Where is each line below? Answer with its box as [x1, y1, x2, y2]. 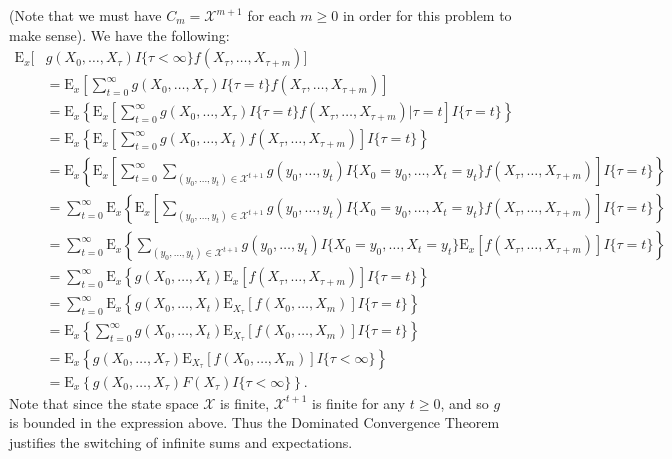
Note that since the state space [9, 392, 199, 413]
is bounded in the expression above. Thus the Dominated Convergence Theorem [9, 412, 500, 433]
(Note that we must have [9, 5, 162, 25]
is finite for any [312, 392, 406, 413]
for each [247, 5, 296, 25]
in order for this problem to [342, 5, 512, 25]
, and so [440, 392, 489, 413]
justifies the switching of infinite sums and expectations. [9, 431, 353, 452]
